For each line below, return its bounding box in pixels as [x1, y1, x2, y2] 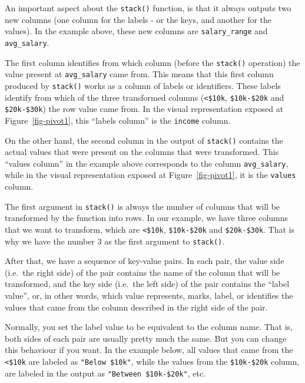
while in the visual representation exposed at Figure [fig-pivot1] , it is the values [5, 169, 296, 181]
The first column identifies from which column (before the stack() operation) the [5, 56, 300, 68]
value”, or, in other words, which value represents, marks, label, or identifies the [5, 289, 293, 301]
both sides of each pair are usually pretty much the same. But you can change [5, 332, 287, 344]
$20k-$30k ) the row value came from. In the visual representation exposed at [5, 103, 284, 115]
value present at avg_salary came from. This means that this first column [5, 68, 274, 80]
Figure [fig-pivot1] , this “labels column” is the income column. [5, 114, 231, 126]
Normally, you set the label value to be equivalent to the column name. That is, [5, 321, 293, 333]
